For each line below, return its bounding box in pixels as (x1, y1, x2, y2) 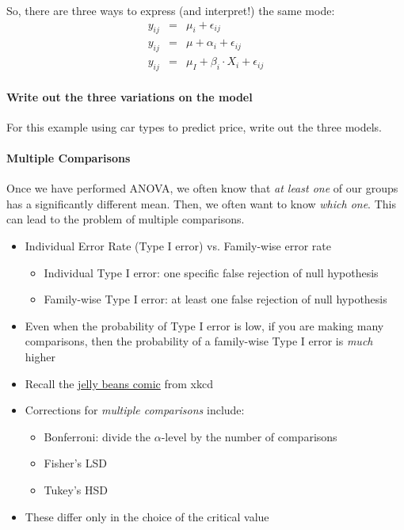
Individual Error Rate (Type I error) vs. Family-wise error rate (25, 238, 331, 254)
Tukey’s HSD (44, 481, 108, 498)
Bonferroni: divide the (44, 428, 151, 444)
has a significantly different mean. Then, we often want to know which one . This (6, 195, 396, 212)
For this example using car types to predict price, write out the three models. (6, 118, 382, 135)
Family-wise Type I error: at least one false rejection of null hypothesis (44, 291, 387, 307)
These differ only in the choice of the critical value (25, 508, 269, 524)
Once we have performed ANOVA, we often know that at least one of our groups (6, 180, 398, 196)
